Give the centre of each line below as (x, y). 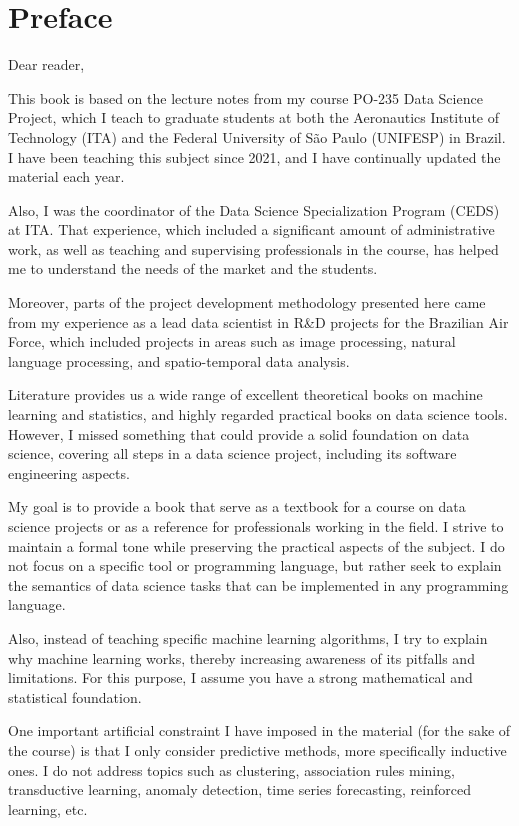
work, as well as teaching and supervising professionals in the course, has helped (253, 248)
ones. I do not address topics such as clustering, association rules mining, (231, 769)
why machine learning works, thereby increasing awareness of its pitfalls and (241, 657)
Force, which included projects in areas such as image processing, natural (232, 341)
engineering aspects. (69, 472)
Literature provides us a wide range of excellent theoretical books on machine (245, 394)
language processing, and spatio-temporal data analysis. (179, 360)
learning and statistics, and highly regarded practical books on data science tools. (258, 414)
